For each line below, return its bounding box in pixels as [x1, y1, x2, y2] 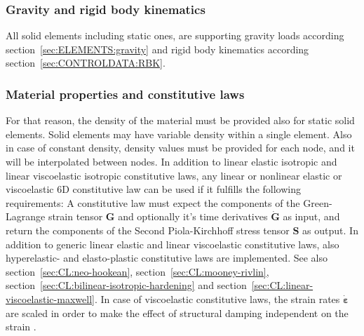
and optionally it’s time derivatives [118, 209, 268, 224]
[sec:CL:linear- [251, 278, 314, 293]
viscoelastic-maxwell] [6, 291, 95, 306]
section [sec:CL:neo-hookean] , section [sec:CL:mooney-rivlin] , [6, 264, 269, 278]
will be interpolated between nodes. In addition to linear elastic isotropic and [6, 154, 337, 168]
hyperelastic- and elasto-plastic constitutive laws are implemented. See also [6, 250, 328, 265]
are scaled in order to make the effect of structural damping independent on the [6, 305, 349, 320]
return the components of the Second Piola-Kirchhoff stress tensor [6, 222, 290, 237]
